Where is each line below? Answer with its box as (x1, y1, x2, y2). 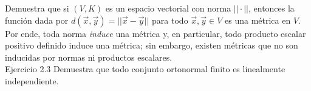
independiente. (5, 74, 59, 87)
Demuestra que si (5, 2, 69, 14)
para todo (152, 13, 188, 26)
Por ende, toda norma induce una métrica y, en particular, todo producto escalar (5, 27, 306, 39)
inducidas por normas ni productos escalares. (5, 50, 173, 63)
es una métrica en (225, 13, 291, 26)
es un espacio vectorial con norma (105, 2, 231, 14)
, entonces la (248, 2, 295, 14)
